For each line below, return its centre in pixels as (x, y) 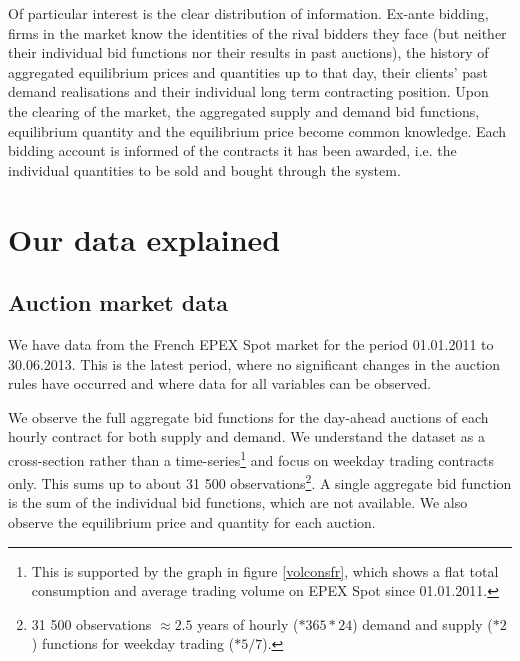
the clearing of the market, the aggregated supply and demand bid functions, (244, 110)
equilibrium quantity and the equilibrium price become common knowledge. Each (257, 130)
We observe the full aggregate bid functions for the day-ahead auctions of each (248, 416)
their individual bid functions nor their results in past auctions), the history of (248, 52)
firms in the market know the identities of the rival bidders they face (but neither (257, 32)
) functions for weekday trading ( (133, 643)
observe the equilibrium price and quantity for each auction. (192, 521)
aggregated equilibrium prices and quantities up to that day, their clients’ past (248, 71)
